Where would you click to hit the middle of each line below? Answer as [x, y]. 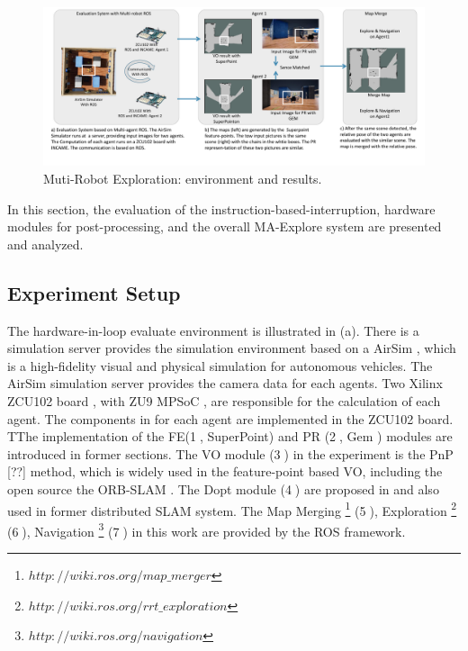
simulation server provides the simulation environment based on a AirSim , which [232, 348]
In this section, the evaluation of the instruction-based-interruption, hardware [221, 208]
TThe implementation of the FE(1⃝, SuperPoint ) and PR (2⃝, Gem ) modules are [230, 436]
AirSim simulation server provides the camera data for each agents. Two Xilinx [225, 383]
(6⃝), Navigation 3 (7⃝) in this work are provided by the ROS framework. [207, 529]
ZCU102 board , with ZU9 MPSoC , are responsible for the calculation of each [224, 400]
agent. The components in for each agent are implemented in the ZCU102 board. [230, 418]
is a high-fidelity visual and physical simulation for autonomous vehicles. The [220, 365]
